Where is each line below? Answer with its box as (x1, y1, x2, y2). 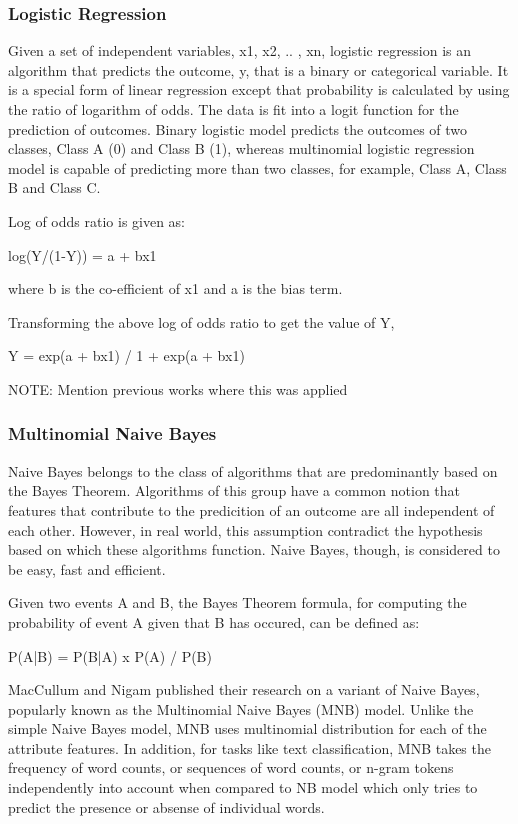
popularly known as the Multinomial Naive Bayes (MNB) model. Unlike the (8, 698, 474, 719)
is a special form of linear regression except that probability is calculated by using (8, 79, 510, 100)
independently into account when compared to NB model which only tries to (8, 777, 478, 798)
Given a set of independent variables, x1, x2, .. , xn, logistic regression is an (8, 40, 472, 61)
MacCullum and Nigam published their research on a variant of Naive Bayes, (8, 679, 480, 700)
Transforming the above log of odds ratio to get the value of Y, (8, 311, 395, 332)
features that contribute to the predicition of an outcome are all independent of (8, 499, 495, 520)
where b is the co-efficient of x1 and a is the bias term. (8, 278, 343, 299)
